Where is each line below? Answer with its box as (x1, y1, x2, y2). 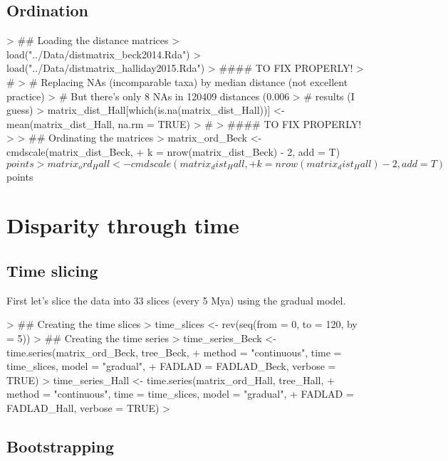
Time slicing (6, 259, 98, 281)
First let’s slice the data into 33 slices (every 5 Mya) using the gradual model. (6, 292, 346, 307)
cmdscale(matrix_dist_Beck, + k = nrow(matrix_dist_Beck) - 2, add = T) (6, 144, 340, 159)
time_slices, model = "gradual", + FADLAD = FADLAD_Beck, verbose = (6, 359, 336, 373)
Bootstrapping (6, 435, 115, 457)
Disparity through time (6, 211, 239, 240)
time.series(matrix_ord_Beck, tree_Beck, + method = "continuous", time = (6, 344, 342, 359)
